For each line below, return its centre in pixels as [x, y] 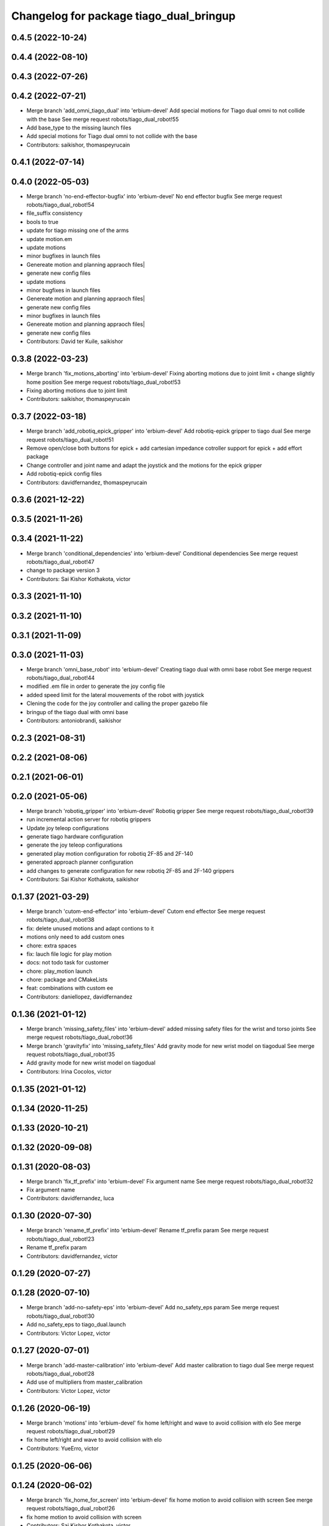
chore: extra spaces [51, 946]
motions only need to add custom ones [76, 937]
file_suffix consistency [55, 213]
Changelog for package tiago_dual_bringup [123, 16]
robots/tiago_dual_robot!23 [60, 1239]
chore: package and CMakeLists [67, 980]
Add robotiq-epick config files [64, 474]
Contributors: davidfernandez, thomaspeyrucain [87, 482]
